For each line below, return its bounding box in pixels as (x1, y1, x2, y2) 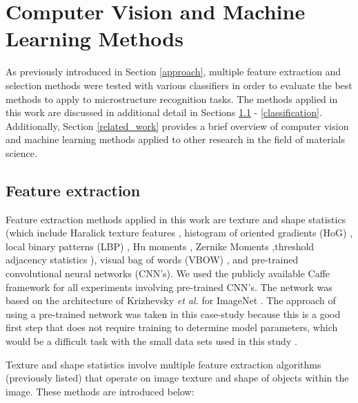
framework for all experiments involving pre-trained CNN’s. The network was (6, 279, 332, 294)
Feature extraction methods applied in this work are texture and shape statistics (6, 212, 346, 226)
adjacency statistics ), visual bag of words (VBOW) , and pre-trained (6, 252, 299, 267)
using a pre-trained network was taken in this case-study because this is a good (6, 306, 341, 321)
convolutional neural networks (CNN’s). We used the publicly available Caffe (6, 266, 330, 281)
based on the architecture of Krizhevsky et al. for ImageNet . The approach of (6, 293, 336, 308)
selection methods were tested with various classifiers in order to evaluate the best (6, 77, 352, 92)
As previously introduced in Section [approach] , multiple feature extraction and (6, 64, 341, 79)
